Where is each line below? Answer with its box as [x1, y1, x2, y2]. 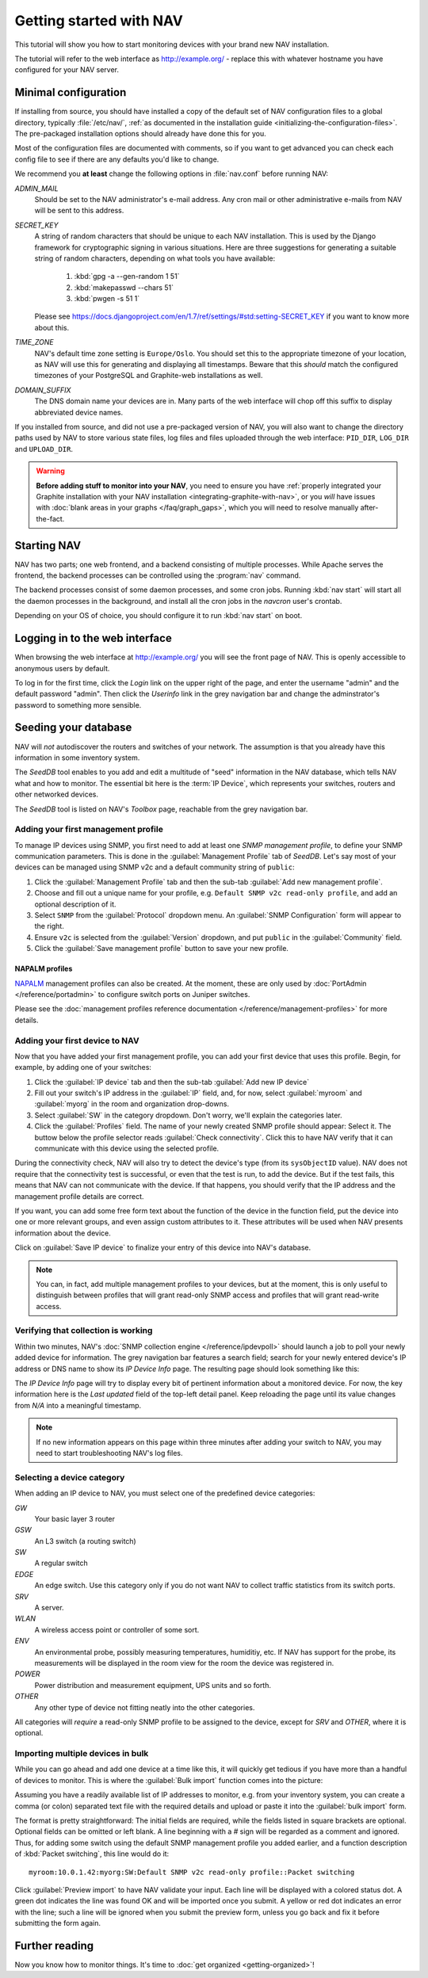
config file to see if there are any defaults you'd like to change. [14, 155, 220, 164]
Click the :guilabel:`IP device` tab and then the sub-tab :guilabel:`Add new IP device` [34, 1077, 309, 1086]
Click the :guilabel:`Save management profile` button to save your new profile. [34, 944, 289, 953]
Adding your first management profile [14, 824, 164, 835]
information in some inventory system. [14, 753, 140, 762]
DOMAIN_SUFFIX [14, 385, 71, 395]
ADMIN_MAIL [14, 183, 59, 193]
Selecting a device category [14, 1472, 125, 1483]
